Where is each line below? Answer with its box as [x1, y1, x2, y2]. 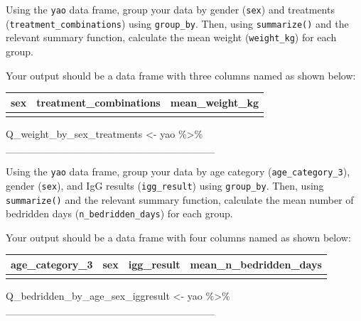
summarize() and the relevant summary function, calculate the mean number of [6, 192, 354, 207]
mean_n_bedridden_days [190, 256, 322, 271]
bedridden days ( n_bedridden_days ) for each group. [6, 206, 233, 221]
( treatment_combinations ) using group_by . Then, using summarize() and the [6, 16, 349, 31]
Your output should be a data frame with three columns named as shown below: [6, 67, 356, 82]
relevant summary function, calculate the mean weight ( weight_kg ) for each [6, 30, 337, 45]
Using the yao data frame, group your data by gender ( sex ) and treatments [6, 2, 335, 16]
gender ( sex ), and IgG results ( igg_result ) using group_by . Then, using [6, 178, 324, 192]
